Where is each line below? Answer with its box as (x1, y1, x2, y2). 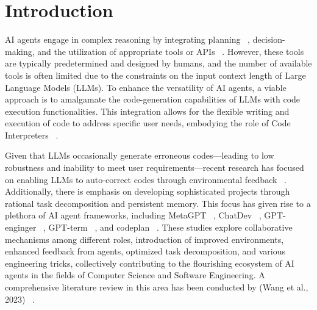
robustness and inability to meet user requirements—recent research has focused (5, 161, 304, 174)
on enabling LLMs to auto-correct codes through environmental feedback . (5, 173, 287, 186)
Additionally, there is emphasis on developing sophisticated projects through (5, 185, 290, 198)
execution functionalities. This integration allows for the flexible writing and (5, 104, 290, 117)
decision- (252, 33, 285, 46)
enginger (5, 221, 37, 234)
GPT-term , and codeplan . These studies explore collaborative (48, 221, 293, 234)
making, (5, 45, 35, 57)
